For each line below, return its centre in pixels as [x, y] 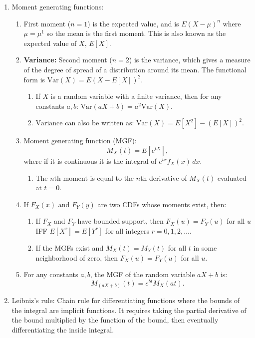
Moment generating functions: [58, 6]
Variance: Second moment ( [68, 60]
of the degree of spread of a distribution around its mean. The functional [135, 69]
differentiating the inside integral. [63, 330]
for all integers [127, 230]
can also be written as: [100, 123]
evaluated [232, 177]
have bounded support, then [121, 221]
